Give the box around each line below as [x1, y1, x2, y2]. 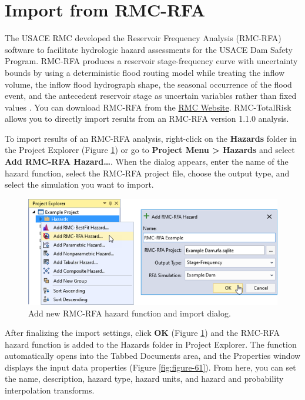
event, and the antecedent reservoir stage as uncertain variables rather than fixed [5, 89, 297, 102]
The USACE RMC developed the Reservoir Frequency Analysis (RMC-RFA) [5, 32, 281, 44]
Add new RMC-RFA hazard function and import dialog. [28, 306, 231, 319]
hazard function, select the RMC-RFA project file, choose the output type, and [5, 166, 290, 179]
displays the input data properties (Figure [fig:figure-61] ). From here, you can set [5, 361, 296, 373]
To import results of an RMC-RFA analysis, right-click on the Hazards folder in [5, 132, 297, 144]
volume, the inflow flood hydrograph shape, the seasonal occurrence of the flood [5, 78, 292, 90]
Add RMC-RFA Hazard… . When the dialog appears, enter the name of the [5, 155, 289, 168]
